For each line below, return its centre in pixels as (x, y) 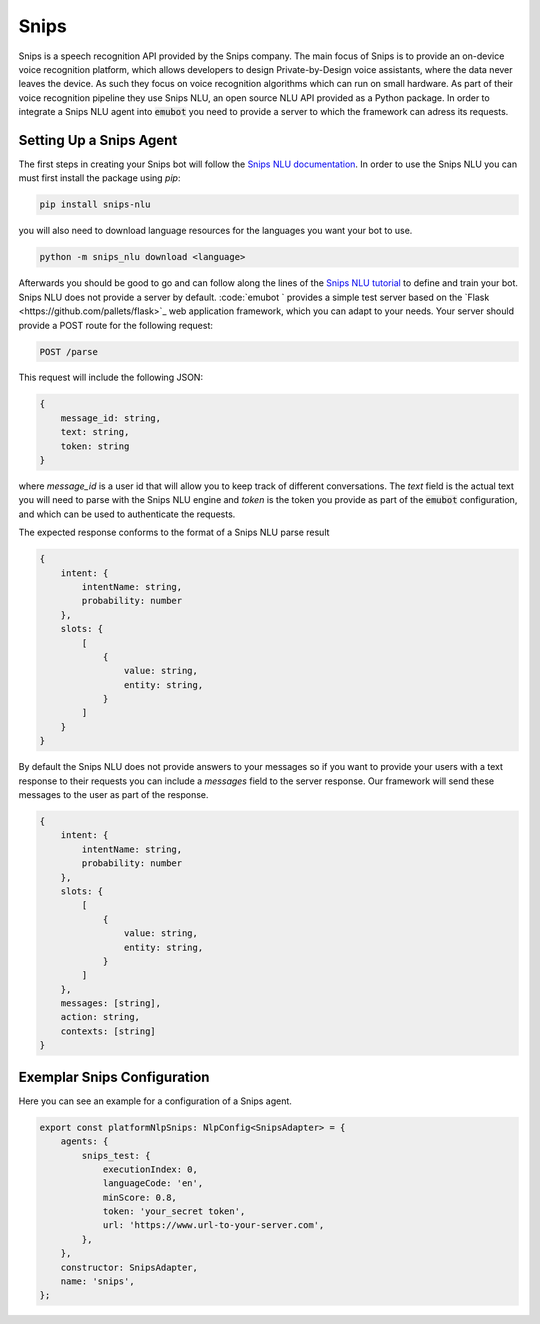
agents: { (84, 1141)
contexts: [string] (108, 1031)
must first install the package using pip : (99, 178)
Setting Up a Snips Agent (98, 140)
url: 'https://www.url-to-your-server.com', (213, 1225)
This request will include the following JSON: (111, 377)
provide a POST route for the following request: (116, 325)
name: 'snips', (97, 1281)
